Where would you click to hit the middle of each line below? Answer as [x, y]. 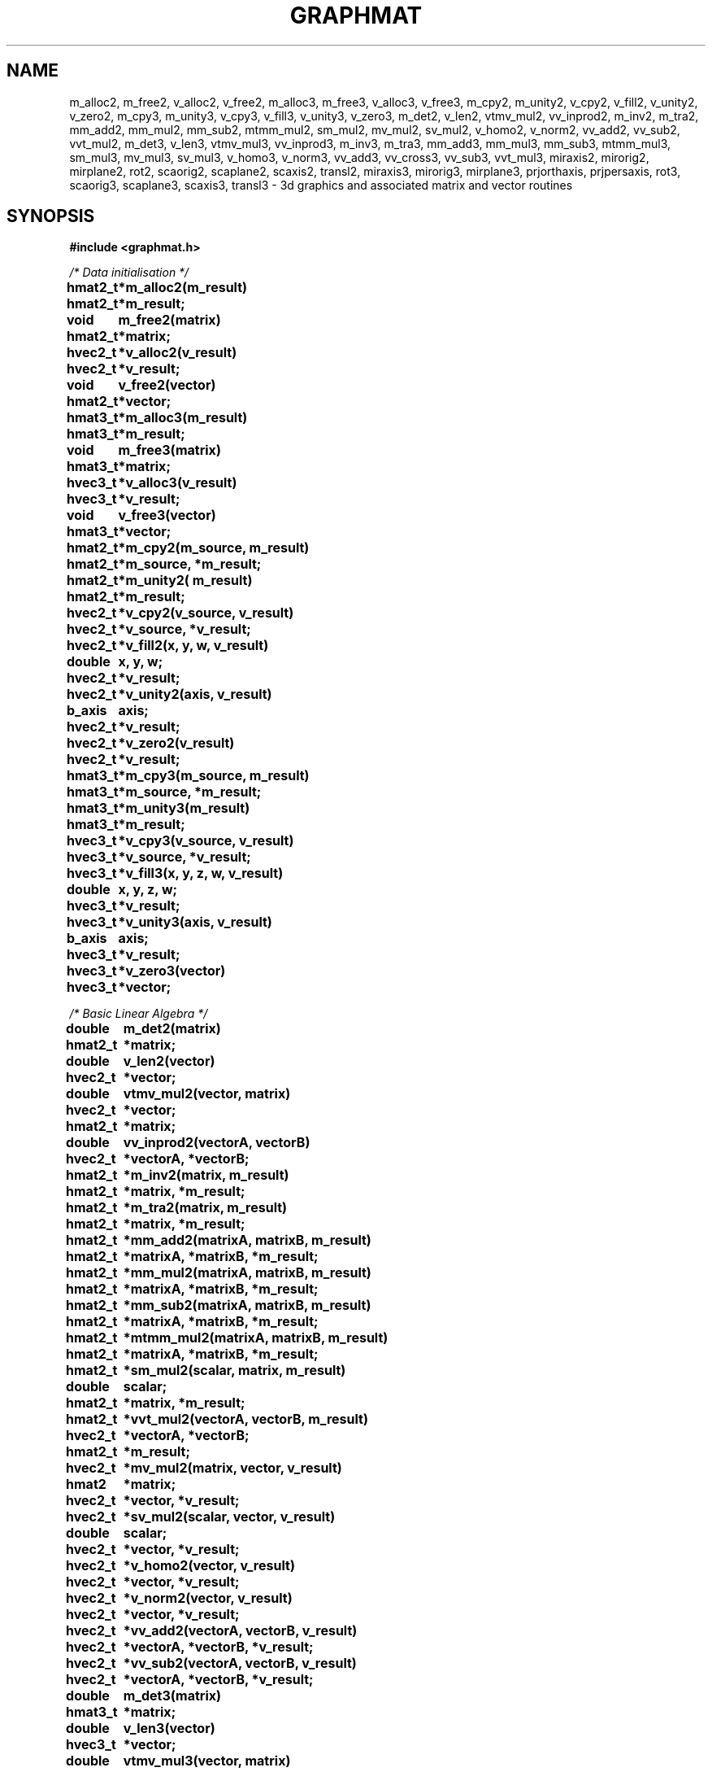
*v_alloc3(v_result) [178, 483]
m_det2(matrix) [172, 1029]
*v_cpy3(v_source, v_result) [206, 841]
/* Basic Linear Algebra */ [139, 1014]
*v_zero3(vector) [172, 971]
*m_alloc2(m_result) [183, 288]
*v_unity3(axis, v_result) [195, 922]
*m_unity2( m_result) [185, 580]
